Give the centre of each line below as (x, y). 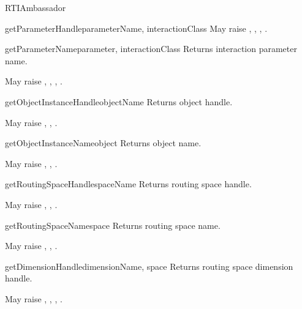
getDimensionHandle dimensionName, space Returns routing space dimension (149, 266)
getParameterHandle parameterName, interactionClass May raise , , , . (136, 28)
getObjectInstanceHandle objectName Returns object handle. (119, 101)
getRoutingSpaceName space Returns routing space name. (113, 225)
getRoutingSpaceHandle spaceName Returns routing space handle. (128, 184)
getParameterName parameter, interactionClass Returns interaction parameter (151, 49)
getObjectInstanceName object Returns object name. (103, 143)
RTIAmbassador (36, 7)
